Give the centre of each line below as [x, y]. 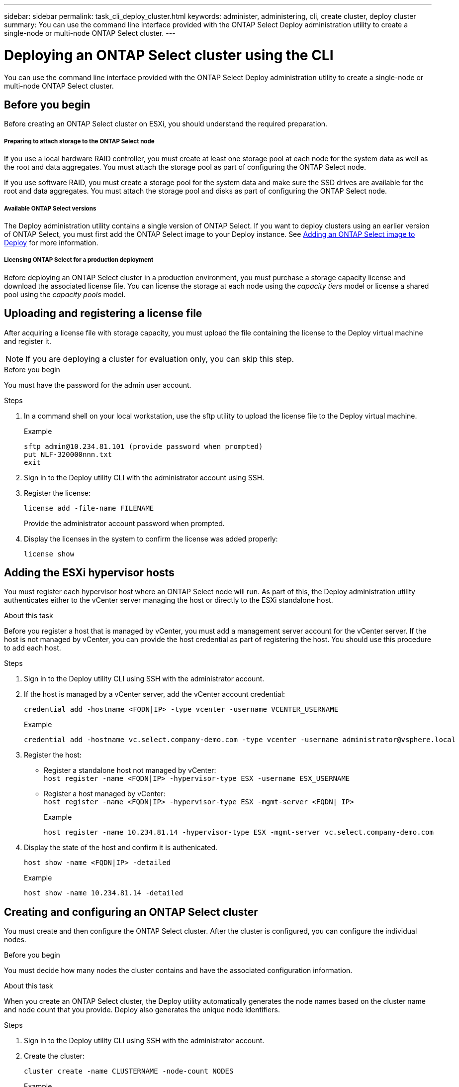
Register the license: [57, 493]
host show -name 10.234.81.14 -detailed [104, 893]
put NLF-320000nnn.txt [68, 454]
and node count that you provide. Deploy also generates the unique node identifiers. [142, 1010]
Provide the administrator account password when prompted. [124, 523]
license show [49, 554]
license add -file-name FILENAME [89, 508]
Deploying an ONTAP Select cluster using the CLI [169, 55]
